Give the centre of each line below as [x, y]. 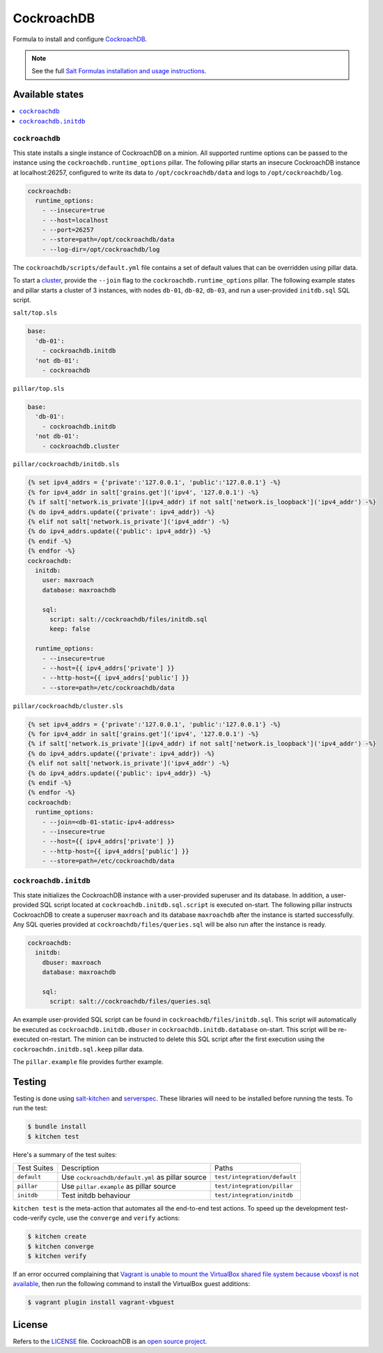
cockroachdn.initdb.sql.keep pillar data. [78, 1049]
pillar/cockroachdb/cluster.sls [68, 706]
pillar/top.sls [39, 388]
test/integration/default [256, 1177]
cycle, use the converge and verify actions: [114, 1218]
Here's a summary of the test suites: [65, 1154]
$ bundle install [57, 1127]
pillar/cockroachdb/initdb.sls [66, 464]
